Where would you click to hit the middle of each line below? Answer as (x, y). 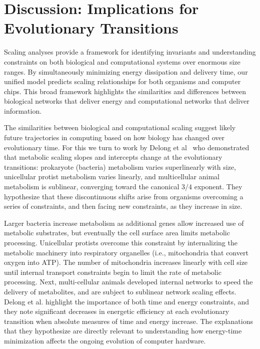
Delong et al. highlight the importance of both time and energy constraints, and (127, 301)
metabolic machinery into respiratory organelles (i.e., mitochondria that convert (126, 252)
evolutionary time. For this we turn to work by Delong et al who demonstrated (127, 147)
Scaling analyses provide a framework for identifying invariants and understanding (130, 52)
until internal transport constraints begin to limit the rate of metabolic (113, 272)
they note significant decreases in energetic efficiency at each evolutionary (117, 311)
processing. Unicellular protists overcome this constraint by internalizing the (121, 242)
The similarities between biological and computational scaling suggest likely (120, 127)
